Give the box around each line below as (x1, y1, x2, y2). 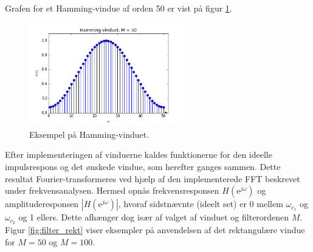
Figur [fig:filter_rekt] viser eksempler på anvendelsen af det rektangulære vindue (5, 223, 305, 236)
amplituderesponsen (5, 197, 79, 210)
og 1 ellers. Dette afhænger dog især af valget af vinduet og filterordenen (18, 211, 289, 223)
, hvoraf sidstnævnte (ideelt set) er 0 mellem (118, 197, 283, 210)
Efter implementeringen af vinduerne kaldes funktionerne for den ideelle (5, 148, 272, 161)
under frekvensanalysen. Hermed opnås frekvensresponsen (5, 184, 219, 197)
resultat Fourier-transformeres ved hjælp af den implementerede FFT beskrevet (5, 172, 300, 185)
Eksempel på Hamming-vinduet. (29, 128, 150, 140)
